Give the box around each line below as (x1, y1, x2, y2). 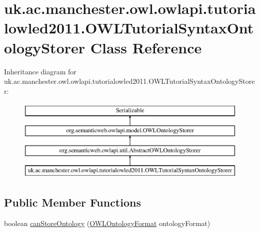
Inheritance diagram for (4, 66, 76, 76)
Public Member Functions (4, 195, 141, 210)
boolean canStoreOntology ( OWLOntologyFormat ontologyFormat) (4, 218, 210, 229)
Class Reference (90, 37, 202, 57)
